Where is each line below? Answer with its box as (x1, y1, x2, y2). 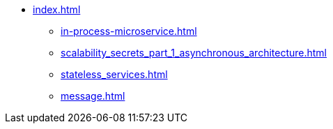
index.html (33, 3, 81, 15)
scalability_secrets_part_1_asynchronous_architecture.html (61, 47, 327, 59)
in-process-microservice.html (61, 25, 197, 37)
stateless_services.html (61, 68, 168, 80)
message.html (61, 90, 125, 102)
